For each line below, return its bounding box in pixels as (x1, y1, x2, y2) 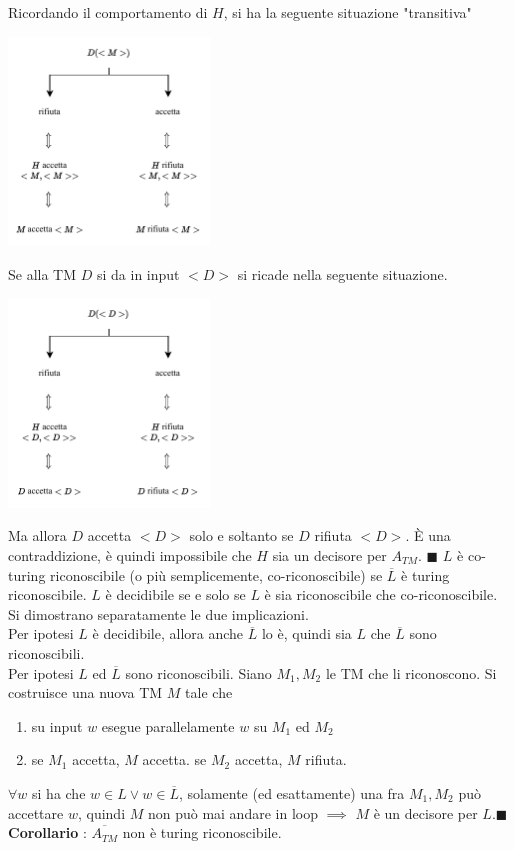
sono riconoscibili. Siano (125, 662, 272, 683)
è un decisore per (373, 802, 478, 823)
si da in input (96, 263, 180, 284)
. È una (405, 525, 451, 546)
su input (31, 715, 83, 736)
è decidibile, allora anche (92, 623, 244, 644)
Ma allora (8, 525, 67, 546)
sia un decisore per (272, 545, 387, 566)
